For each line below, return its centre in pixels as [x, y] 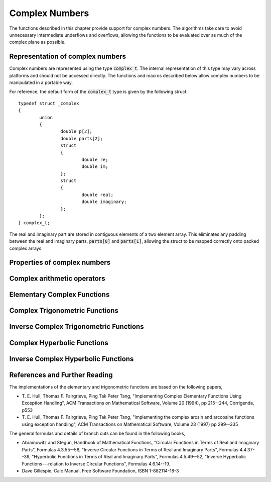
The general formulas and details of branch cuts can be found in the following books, [97, 433]
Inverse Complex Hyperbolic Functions [72, 359]
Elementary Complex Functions [59, 295]
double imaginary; [104, 202]
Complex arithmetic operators [57, 279]
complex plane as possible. [37, 42]
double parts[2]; [82, 138]
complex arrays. [26, 248]
